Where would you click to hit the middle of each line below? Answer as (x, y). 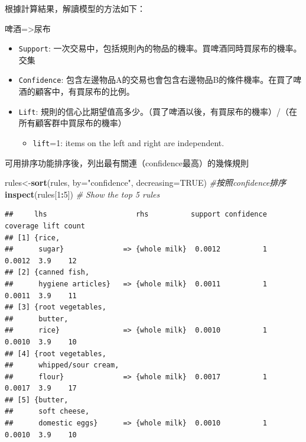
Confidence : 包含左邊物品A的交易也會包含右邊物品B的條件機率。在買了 (156, 80)
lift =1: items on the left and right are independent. (128, 142)
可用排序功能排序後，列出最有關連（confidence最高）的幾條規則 (127, 162)
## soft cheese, (47, 412)
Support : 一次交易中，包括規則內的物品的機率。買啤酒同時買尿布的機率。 (160, 48)
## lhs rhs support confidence (136, 214)
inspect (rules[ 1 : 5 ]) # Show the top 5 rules (82, 194)
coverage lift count (45, 226)
